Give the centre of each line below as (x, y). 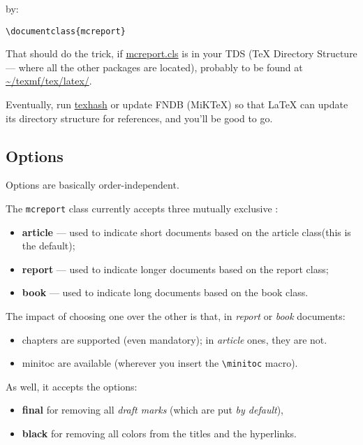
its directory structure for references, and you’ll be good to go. (139, 118)
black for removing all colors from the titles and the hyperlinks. (159, 433)
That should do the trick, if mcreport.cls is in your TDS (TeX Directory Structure (181, 53)
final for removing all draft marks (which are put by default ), (153, 410)
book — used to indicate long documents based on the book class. (165, 292)
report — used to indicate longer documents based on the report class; (175, 269)
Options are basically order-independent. (92, 185)
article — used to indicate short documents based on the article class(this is (186, 232)
